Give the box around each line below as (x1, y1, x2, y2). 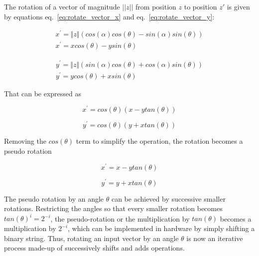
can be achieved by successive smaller (111, 193, 226, 204)
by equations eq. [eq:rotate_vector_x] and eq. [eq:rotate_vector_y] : (4, 11, 215, 21)
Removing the (4, 136, 46, 146)
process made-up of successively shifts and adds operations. (4, 243, 185, 253)
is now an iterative (186, 233, 243, 243)
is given (227, 1, 250, 11)
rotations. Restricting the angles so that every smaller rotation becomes (4, 203, 223, 214)
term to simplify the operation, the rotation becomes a (76, 136, 243, 146)
